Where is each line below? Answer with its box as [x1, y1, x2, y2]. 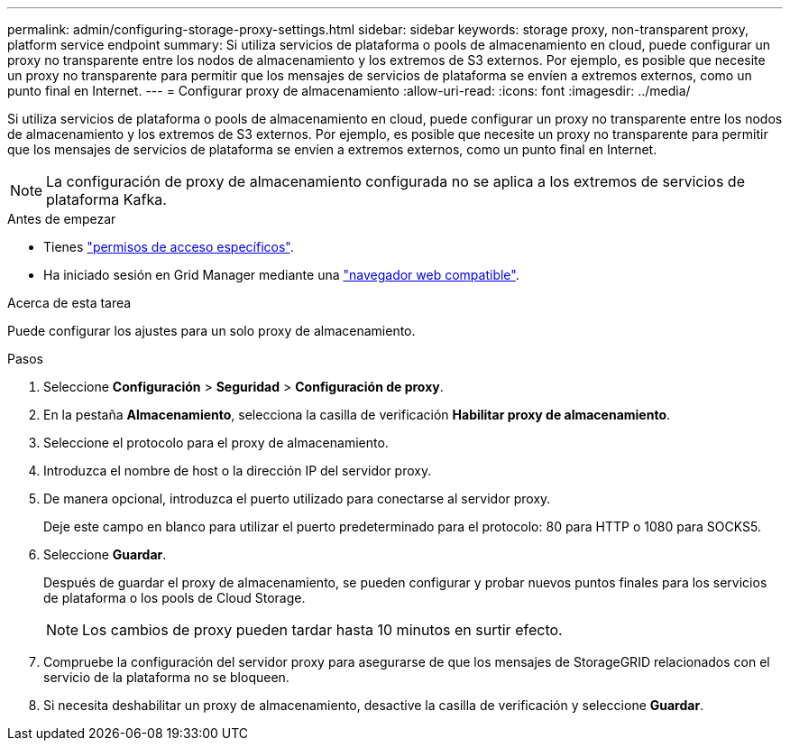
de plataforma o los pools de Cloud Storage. [43, 590, 306, 605]
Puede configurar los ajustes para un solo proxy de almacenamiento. [7, 323, 416, 338]
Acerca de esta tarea [7, 295, 132, 310]
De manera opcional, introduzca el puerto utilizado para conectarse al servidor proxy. [43, 491, 551, 506]
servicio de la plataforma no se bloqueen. [43, 670, 289, 685]
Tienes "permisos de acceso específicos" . [43, 239, 294, 254]
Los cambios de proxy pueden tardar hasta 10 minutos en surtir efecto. [82, 621, 563, 639]
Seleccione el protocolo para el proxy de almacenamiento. [43, 435, 389, 450]
